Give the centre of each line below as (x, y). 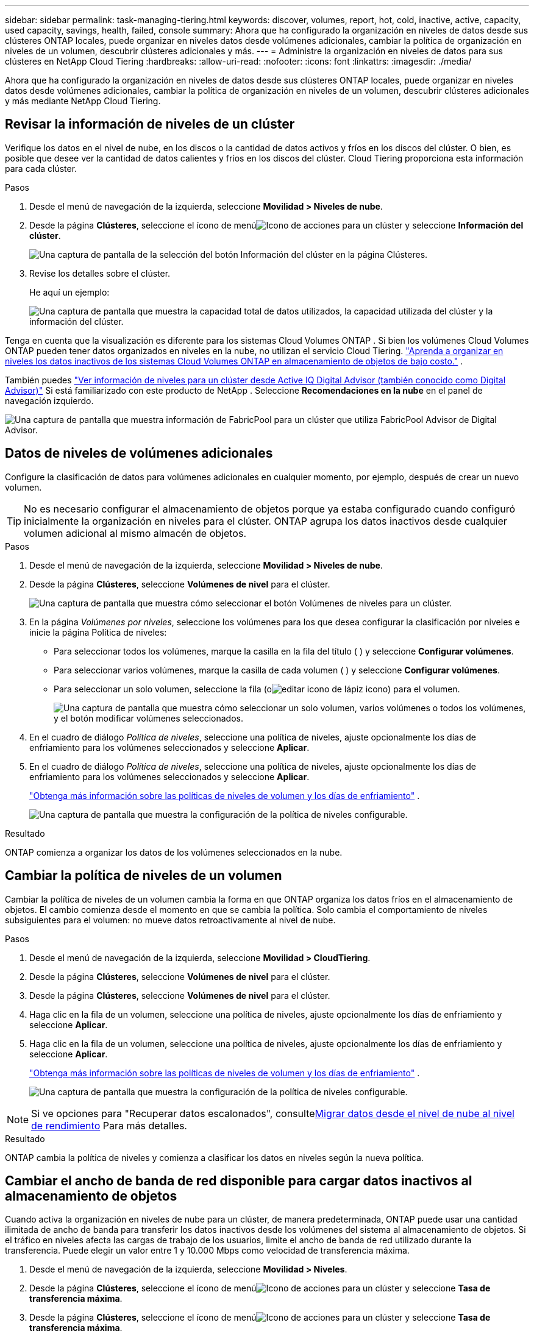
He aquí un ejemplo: (69, 292)
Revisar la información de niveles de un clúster (150, 124)
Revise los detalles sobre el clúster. (100, 273)
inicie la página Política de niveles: (98, 632)
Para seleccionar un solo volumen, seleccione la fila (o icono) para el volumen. (257, 689)
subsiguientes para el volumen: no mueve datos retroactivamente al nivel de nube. (170, 920)
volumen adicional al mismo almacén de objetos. (135, 533)
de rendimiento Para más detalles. (109, 1125)
